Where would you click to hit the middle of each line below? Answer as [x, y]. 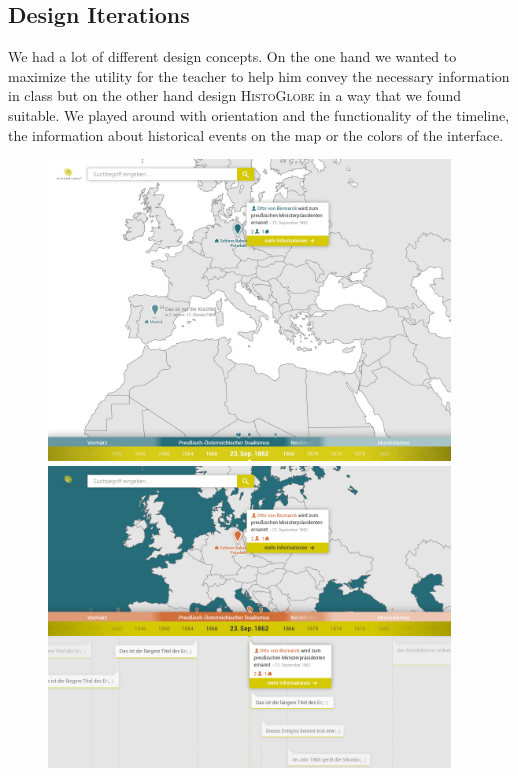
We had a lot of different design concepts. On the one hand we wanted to [232, 56]
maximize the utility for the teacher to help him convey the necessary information [259, 75]
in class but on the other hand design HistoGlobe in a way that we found [235, 95]
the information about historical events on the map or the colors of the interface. [256, 134]
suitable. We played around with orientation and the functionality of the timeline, [259, 114]
